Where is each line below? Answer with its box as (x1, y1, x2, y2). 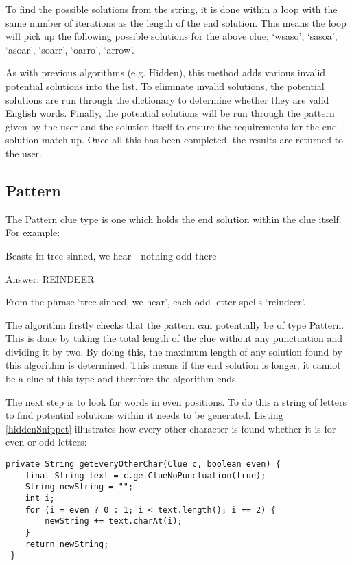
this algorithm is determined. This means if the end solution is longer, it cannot (5, 358, 341, 372)
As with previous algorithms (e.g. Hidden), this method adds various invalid (5, 65, 326, 80)
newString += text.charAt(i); (45, 516, 183, 527)
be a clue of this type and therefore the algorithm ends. (5, 371, 239, 386)
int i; (25, 494, 55, 504)
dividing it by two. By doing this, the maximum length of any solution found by (5, 344, 342, 358)
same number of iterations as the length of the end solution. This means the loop (5, 15, 347, 30)
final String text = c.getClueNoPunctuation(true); (25, 470, 266, 481)
